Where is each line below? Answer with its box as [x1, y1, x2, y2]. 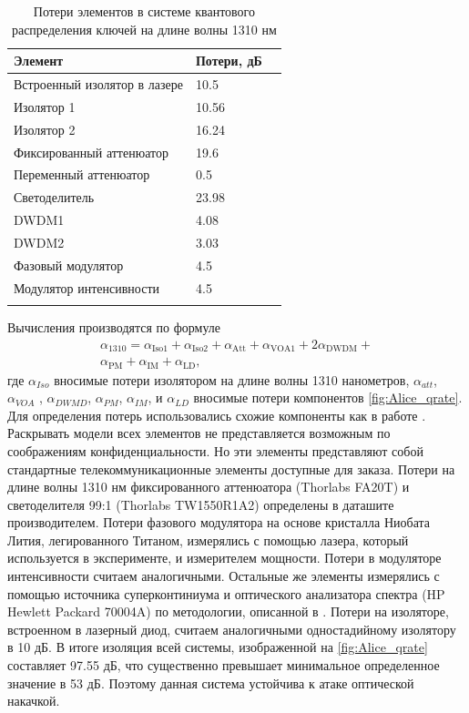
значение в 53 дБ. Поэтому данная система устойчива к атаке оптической [7, 673, 414, 692]
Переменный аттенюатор [14, 165, 150, 184]
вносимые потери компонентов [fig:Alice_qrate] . [193, 388, 463, 407]
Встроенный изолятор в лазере [14, 75, 183, 94]
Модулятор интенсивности [14, 278, 160, 297]
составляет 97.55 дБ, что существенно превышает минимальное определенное [7, 656, 440, 675]
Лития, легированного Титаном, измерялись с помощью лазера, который [7, 530, 409, 549]
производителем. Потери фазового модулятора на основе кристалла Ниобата [7, 513, 430, 532]
